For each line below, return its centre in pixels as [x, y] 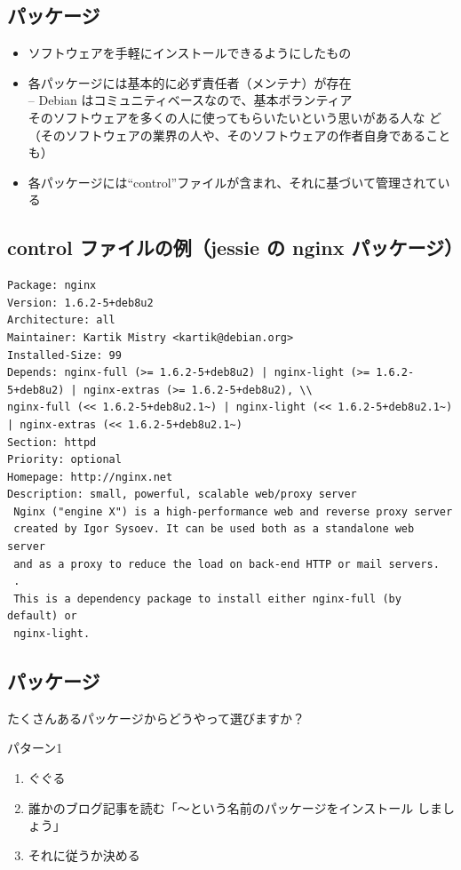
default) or [42, 616]
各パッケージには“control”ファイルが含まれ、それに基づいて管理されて [233, 182]
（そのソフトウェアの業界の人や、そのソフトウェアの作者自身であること [239, 135]
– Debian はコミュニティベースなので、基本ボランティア [190, 100]
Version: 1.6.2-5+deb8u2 [80, 303]
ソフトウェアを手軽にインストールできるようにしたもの [190, 53]
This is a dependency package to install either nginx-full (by [207, 599]
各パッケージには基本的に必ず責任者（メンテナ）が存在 [190, 82]
